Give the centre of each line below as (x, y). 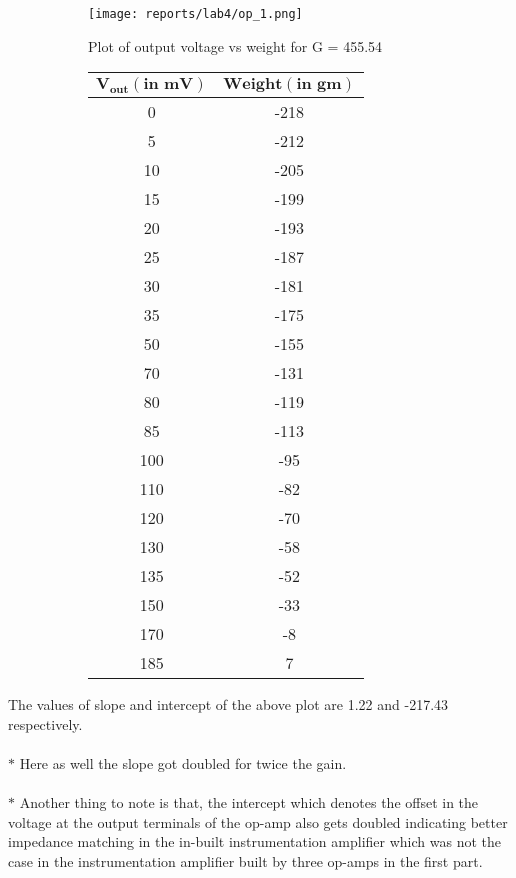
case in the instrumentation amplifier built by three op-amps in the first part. (245, 861)
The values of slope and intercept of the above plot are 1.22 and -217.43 (228, 704)
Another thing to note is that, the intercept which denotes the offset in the (249, 802)
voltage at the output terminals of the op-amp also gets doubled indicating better (258, 821)
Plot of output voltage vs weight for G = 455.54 (235, 45)
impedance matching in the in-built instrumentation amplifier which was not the (254, 841)
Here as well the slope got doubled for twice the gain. (183, 763)
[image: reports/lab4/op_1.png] (195, 14)
